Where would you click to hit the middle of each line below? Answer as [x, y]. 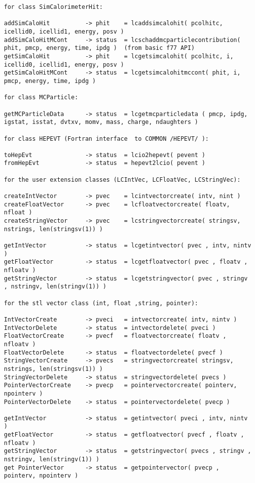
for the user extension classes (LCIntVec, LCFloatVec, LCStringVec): [122, 180]
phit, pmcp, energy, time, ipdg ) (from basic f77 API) [99, 48]
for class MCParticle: [41, 98]
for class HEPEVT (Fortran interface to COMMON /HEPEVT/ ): [107, 139]
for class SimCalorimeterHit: [54, 7]
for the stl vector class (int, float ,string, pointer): [101, 303]
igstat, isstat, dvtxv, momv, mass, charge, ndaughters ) [101, 122]
